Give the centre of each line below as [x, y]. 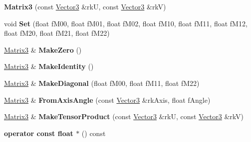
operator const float [39, 133]
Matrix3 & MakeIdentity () [49, 66]
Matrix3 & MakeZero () [43, 49]
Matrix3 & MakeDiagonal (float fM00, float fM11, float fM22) [102, 83]
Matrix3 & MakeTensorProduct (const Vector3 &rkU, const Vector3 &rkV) [124, 116]
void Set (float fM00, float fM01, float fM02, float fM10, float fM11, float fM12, [126, 23]
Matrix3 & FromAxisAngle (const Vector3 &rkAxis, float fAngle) [107, 100]
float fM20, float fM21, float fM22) [57, 33]
